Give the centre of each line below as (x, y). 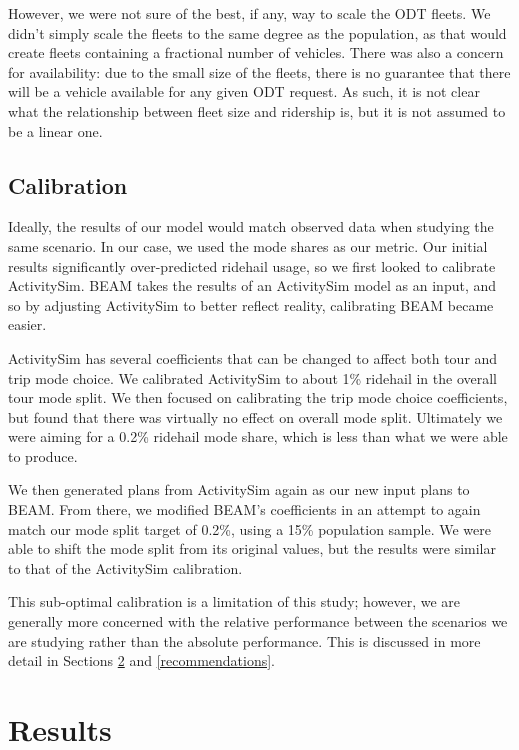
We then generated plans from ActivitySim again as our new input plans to (239, 489)
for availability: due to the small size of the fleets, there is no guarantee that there (259, 71)
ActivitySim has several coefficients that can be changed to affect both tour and (253, 357)
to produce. (43, 455)
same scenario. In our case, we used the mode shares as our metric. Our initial (248, 245)
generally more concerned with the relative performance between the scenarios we (258, 621)
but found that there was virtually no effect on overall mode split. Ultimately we (255, 416)
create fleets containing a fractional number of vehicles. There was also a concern (256, 52)
